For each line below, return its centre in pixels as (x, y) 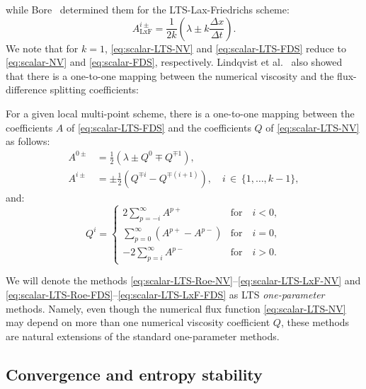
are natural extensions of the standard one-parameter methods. (143, 336)
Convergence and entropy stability (134, 374)
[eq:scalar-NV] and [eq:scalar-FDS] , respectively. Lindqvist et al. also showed (174, 62)
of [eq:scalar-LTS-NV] (313, 127)
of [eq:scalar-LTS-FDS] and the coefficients (159, 127)
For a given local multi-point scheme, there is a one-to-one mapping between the (180, 113)
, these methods (315, 322)
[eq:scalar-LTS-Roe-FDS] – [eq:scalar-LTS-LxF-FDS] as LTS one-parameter (165, 294)
